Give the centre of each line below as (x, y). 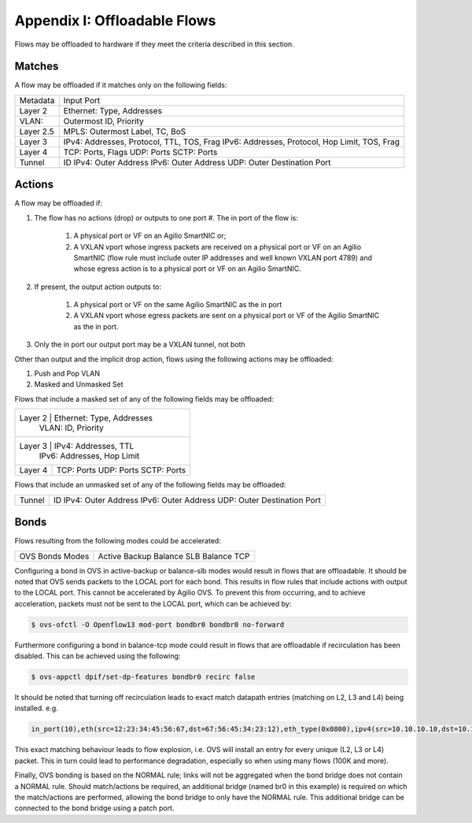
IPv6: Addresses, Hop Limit (89, 456)
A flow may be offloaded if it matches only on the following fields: (121, 85)
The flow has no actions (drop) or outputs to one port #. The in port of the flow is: (166, 217)
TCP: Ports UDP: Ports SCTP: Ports (121, 470)
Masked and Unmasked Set (79, 384)
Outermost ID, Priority (104, 120)
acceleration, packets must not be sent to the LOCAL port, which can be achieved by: (153, 603)
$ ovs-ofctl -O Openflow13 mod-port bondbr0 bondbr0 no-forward (158, 625)
